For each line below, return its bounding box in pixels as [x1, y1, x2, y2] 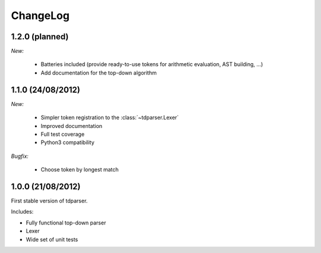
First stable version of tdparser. [11, 197, 88, 204]
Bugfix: [11, 152, 29, 160]
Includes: [11, 208, 34, 215]
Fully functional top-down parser [26, 219, 106, 226]
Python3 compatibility [40, 139, 95, 146]
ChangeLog [11, 9, 70, 22]
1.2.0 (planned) [11, 32, 69, 42]
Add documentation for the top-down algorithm [40, 69, 157, 76]
